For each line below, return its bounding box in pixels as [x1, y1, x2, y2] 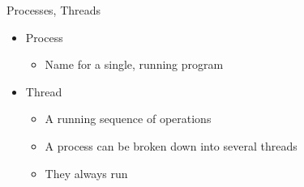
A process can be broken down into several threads [45, 137, 298, 154]
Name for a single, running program [45, 56, 224, 73]
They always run [45, 164, 128, 181]
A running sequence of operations [45, 110, 212, 127]
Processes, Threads [6, 2, 101, 18]
